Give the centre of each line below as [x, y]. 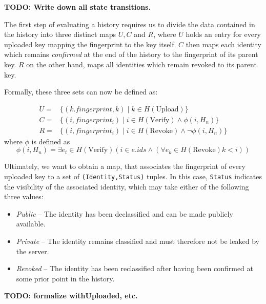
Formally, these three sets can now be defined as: [81, 92]
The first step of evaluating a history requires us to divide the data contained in [130, 24]
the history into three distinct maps [60, 34]
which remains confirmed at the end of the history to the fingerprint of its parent [131, 54]
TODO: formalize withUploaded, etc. [71, 296]
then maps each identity [223, 44]
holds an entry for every [223, 34]
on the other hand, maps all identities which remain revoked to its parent [141, 64]
